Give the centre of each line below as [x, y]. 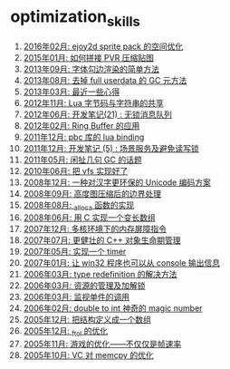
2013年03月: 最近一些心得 [72, 92]
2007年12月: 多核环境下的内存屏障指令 [95, 229]
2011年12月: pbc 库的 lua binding [84, 137]
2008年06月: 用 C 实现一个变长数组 [90, 218]
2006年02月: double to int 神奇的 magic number [113, 308]
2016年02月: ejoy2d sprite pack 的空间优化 [103, 46]
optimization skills [76, 18]
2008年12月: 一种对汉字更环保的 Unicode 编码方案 [117, 182]
